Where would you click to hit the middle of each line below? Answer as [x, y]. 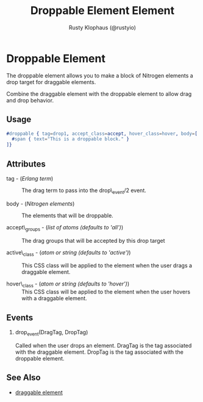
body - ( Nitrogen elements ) [41, 203]
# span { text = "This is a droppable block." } [71, 139]
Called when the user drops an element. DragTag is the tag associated [103, 345]
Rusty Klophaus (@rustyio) [102, 27]
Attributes [26, 164]
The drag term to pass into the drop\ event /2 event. [84, 191]
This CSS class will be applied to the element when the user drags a [107, 265]
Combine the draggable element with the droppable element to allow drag [99, 94]
